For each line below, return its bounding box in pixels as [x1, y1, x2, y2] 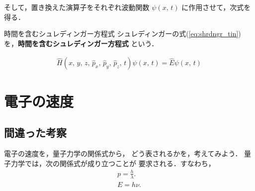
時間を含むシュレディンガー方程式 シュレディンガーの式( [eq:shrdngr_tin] [4, 28, 239, 39]
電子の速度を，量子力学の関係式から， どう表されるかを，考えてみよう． [4, 148, 242, 158]
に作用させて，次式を [181, 2, 251, 12]
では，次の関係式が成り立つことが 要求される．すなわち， [24, 158, 215, 168]
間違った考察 [4, 125, 67, 140]
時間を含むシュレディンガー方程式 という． [18, 38, 159, 48]
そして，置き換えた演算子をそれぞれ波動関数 [4, 2, 150, 12]
